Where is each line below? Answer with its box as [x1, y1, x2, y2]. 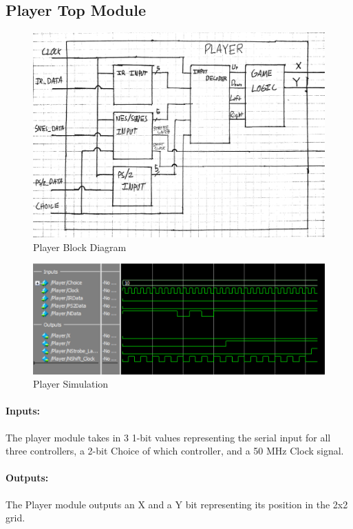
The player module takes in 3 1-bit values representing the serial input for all [6, 430, 331, 444]
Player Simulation [33, 377, 109, 391]
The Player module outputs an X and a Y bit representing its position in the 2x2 [6, 497, 348, 511]
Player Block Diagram [33, 239, 127, 254]
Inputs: [6, 403, 41, 418]
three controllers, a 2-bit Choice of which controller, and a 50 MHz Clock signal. [6, 443, 344, 458]
